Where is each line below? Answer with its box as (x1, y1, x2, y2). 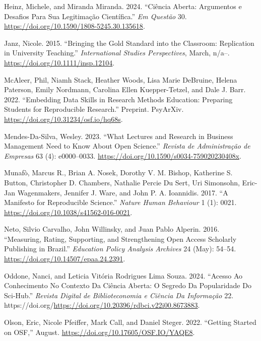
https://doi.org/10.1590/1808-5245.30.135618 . (4, 21, 145, 31)
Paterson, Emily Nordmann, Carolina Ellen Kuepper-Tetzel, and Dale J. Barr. (4, 84, 246, 95)
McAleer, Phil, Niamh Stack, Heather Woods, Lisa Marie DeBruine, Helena (4, 74, 237, 85)
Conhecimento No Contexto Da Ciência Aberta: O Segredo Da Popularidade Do (4, 280, 251, 291)
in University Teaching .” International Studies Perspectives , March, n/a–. (4, 47, 230, 58)
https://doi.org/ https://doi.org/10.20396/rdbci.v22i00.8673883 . (4, 300, 200, 310)
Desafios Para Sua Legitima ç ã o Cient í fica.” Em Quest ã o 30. (4, 11, 187, 21)
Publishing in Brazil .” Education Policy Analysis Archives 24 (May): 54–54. (4, 243, 236, 254)
